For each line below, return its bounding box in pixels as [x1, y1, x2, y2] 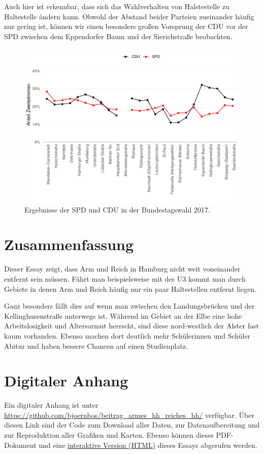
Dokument [4, 439, 37, 450]
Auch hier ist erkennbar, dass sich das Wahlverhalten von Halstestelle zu [4, 1, 230, 11]
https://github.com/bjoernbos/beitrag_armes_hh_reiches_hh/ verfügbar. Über [4, 409, 254, 420]
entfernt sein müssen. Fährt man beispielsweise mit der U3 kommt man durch [4, 273, 246, 284]
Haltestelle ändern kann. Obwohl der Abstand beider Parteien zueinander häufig [4, 11, 254, 21]
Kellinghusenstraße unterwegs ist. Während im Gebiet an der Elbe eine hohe [4, 310, 242, 321]
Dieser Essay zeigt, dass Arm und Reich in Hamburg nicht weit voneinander [4, 263, 241, 274]
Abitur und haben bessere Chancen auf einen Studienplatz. [4, 340, 188, 351]
